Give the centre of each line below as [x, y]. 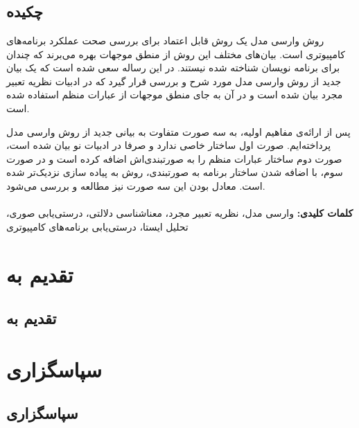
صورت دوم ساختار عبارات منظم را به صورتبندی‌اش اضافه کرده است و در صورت [174, 158]
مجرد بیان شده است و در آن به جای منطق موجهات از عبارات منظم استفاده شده [175, 95]
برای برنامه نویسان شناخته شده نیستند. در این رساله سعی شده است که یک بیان [173, 68]
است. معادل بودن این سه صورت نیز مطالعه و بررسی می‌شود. [136, 185]
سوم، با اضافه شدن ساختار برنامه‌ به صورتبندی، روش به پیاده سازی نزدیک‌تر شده [175, 172]
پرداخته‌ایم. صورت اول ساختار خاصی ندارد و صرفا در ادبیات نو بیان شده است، [169, 145]
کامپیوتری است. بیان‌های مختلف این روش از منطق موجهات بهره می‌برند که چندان [176, 54]
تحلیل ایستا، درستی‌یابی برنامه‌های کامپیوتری [97, 226]
